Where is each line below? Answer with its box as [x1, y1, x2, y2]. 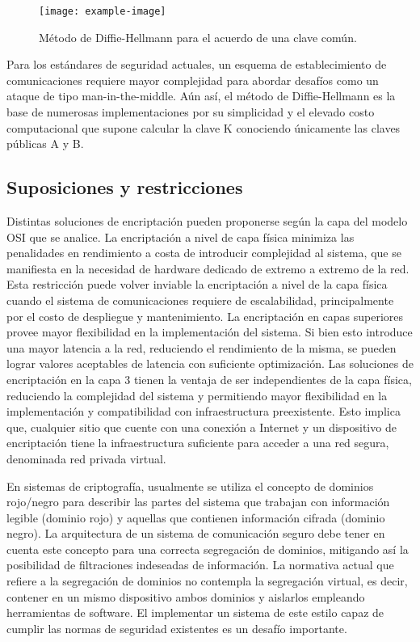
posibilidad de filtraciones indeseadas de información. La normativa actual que [6, 556, 394, 573]
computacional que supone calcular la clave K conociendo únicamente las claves [6, 119, 401, 136]
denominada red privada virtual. [6, 450, 166, 467]
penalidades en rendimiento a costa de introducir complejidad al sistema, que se [6, 244, 401, 261]
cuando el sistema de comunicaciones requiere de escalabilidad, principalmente [6, 291, 394, 308]
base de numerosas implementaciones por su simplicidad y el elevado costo [6, 103, 375, 120]
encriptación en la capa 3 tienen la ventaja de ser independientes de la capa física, [6, 370, 412, 387]
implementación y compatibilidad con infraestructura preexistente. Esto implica [6, 403, 401, 420]
